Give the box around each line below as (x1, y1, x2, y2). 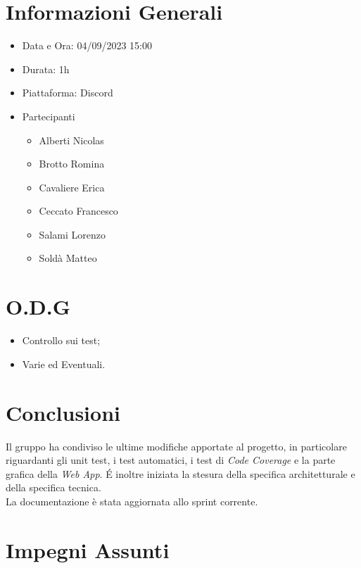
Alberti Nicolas (39, 132, 104, 147)
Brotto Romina (39, 156, 105, 171)
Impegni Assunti (6, 535, 170, 564)
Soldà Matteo (39, 251, 97, 265)
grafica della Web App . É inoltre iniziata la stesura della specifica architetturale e (6, 466, 355, 481)
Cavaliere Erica (39, 179, 105, 194)
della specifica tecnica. (6, 480, 101, 495)
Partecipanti (22, 108, 75, 123)
